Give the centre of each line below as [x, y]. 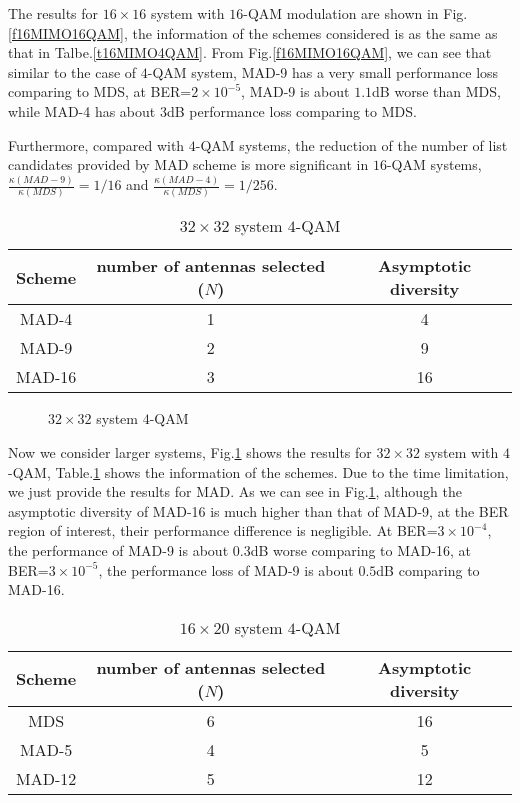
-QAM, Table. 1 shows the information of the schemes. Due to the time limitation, [258, 471]
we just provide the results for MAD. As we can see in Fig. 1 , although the [235, 491]
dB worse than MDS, [436, 91]
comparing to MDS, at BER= [100, 91]
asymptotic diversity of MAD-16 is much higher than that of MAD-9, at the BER [258, 510]
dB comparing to [428, 569]
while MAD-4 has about [82, 110]
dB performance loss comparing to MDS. [291, 110]
